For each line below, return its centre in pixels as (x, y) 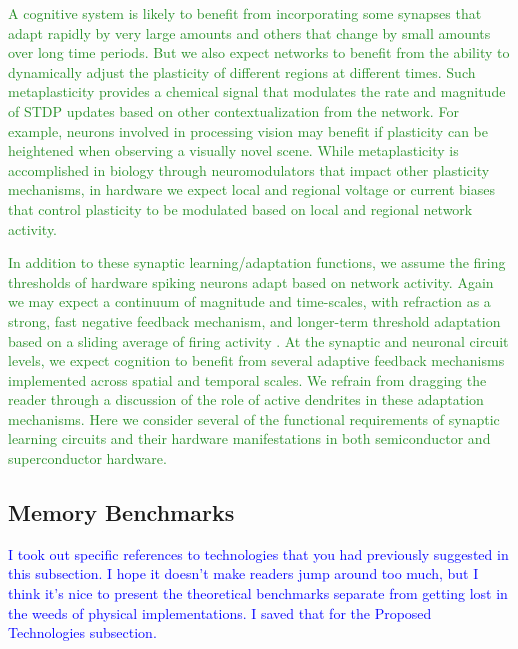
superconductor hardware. (87, 458)
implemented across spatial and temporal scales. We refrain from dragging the (247, 379)
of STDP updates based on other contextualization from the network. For (233, 110)
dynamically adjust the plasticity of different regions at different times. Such (242, 71)
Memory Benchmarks (121, 512)
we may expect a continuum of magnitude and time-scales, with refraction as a (249, 301)
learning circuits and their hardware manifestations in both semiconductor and (249, 438)
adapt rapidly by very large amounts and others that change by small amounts (249, 32)
